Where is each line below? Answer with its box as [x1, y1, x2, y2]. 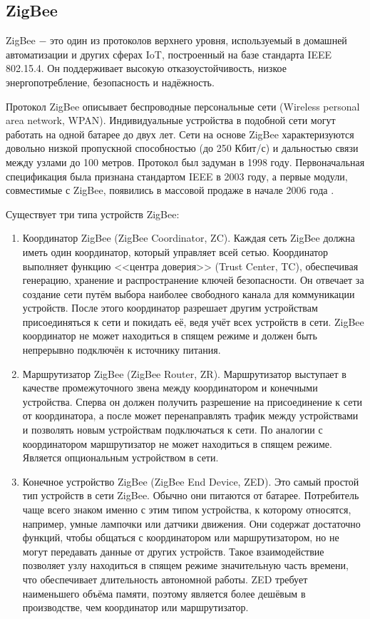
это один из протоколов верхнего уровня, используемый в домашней [50, 33, 347, 48]
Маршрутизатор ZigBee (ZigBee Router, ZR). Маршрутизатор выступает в [22, 366, 346, 381]
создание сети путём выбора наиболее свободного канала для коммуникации [22, 286, 355, 301]
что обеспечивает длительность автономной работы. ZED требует [22, 571, 308, 586]
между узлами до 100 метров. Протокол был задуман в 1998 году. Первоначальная [6, 154, 365, 169]
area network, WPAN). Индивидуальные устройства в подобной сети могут [6, 113, 336, 128]
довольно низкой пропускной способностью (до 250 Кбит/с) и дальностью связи [6, 140, 359, 155]
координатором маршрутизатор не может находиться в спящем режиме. [22, 436, 332, 451]
